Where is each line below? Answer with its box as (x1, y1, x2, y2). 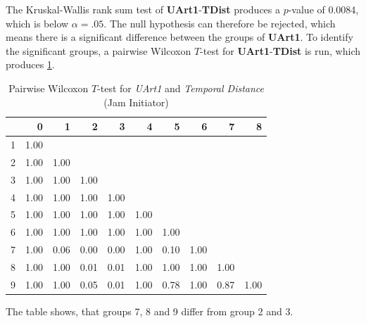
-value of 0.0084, (288, 2, 359, 16)
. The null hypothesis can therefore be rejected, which (103, 15, 336, 30)
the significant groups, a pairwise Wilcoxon (6, 43, 191, 58)
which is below (6, 15, 69, 30)
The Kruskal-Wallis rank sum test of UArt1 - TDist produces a (6, 2, 280, 16)
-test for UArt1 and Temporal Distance (97, 80, 265, 95)
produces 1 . (6, 57, 55, 72)
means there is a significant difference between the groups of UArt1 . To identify (6, 30, 353, 44)
